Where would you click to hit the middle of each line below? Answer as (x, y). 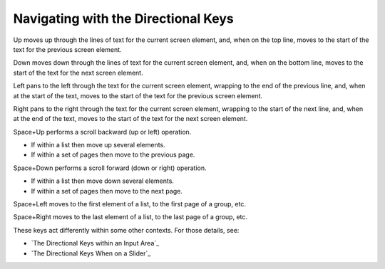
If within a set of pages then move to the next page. (107, 191)
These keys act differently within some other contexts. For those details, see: (126, 230)
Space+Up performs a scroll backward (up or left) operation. (102, 132)
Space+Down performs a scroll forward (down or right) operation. (110, 168)
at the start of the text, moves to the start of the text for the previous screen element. (138, 95)
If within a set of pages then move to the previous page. (113, 155)
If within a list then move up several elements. (98, 145)
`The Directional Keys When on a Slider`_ (91, 253)
